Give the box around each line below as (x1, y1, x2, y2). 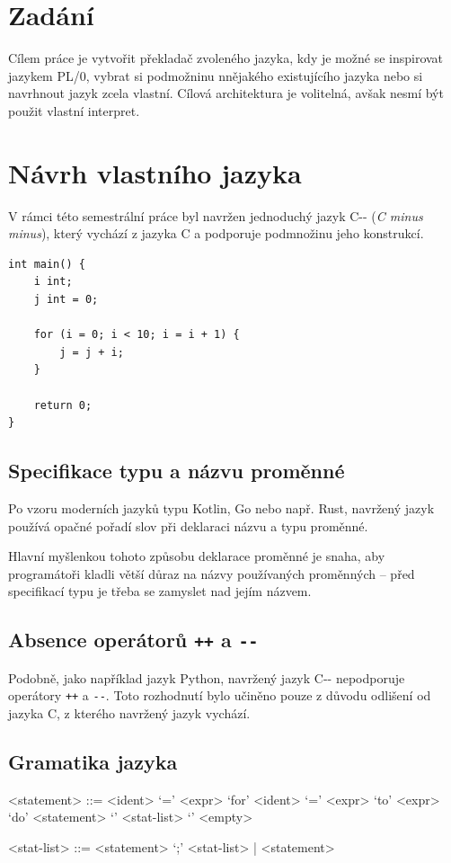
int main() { (8, 257, 85, 271)
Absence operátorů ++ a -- (8, 626, 259, 654)
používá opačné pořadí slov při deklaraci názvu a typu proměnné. (8, 516, 368, 535)
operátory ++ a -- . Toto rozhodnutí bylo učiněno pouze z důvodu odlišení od (8, 686, 431, 705)
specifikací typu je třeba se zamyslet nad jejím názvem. (8, 582, 312, 601)
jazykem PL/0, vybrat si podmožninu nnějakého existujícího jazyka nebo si (8, 66, 423, 85)
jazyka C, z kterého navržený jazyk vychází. (8, 703, 251, 722)
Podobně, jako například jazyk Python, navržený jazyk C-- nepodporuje (8, 668, 405, 687)
